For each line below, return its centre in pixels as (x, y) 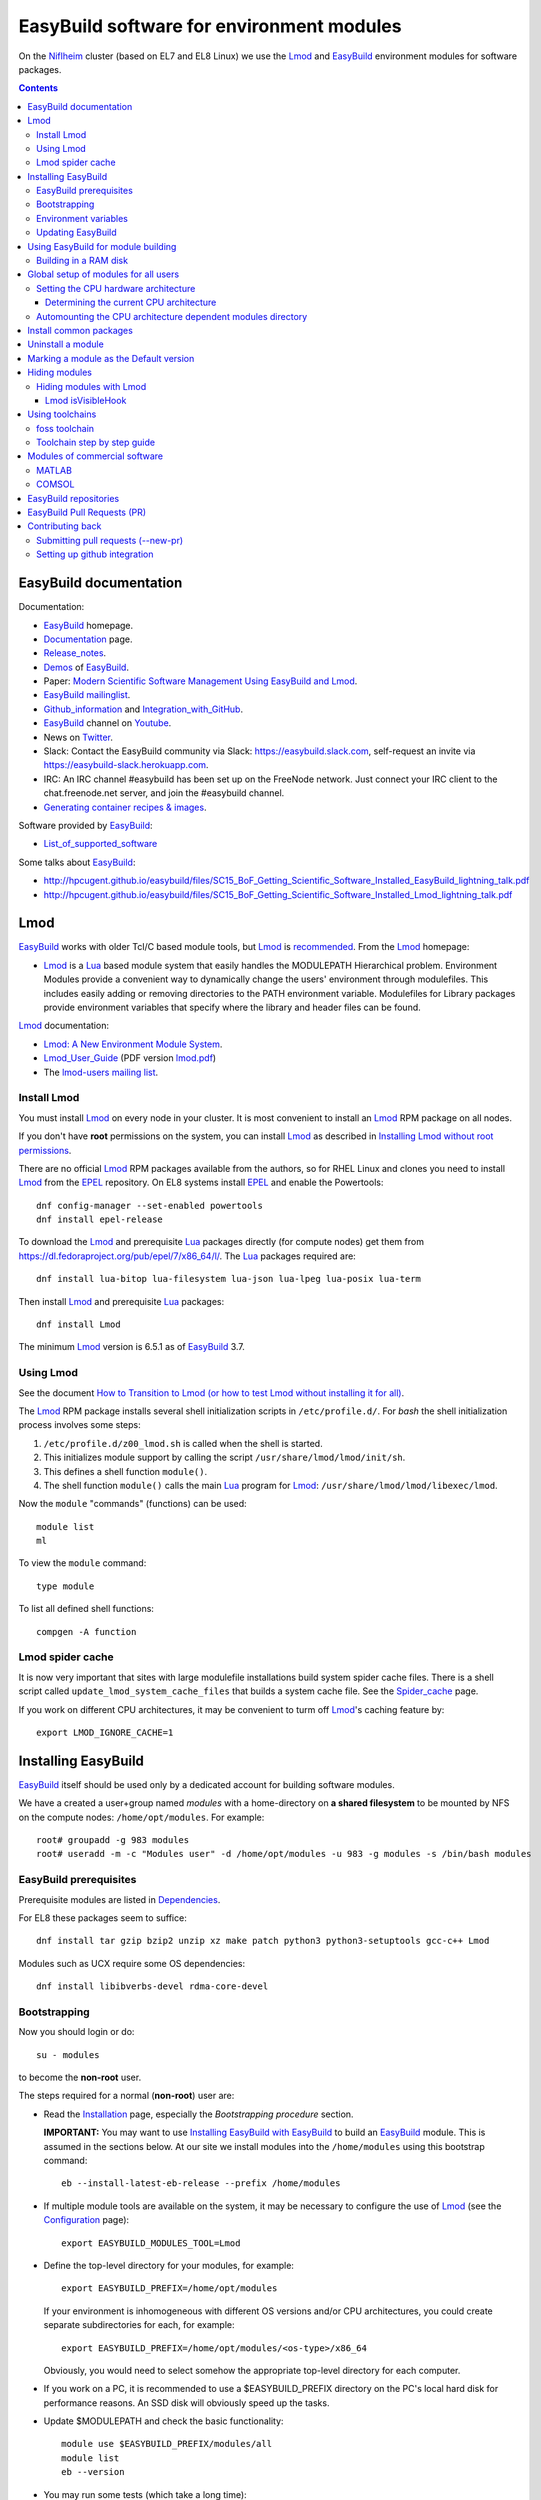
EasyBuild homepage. (88, 625)
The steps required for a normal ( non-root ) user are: (126, 2096)
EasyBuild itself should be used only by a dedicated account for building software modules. (206, 1784)
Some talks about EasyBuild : (77, 862)
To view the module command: (82, 1563)
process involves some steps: (80, 1425)
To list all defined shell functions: (86, 1609)
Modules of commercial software (95, 456)
